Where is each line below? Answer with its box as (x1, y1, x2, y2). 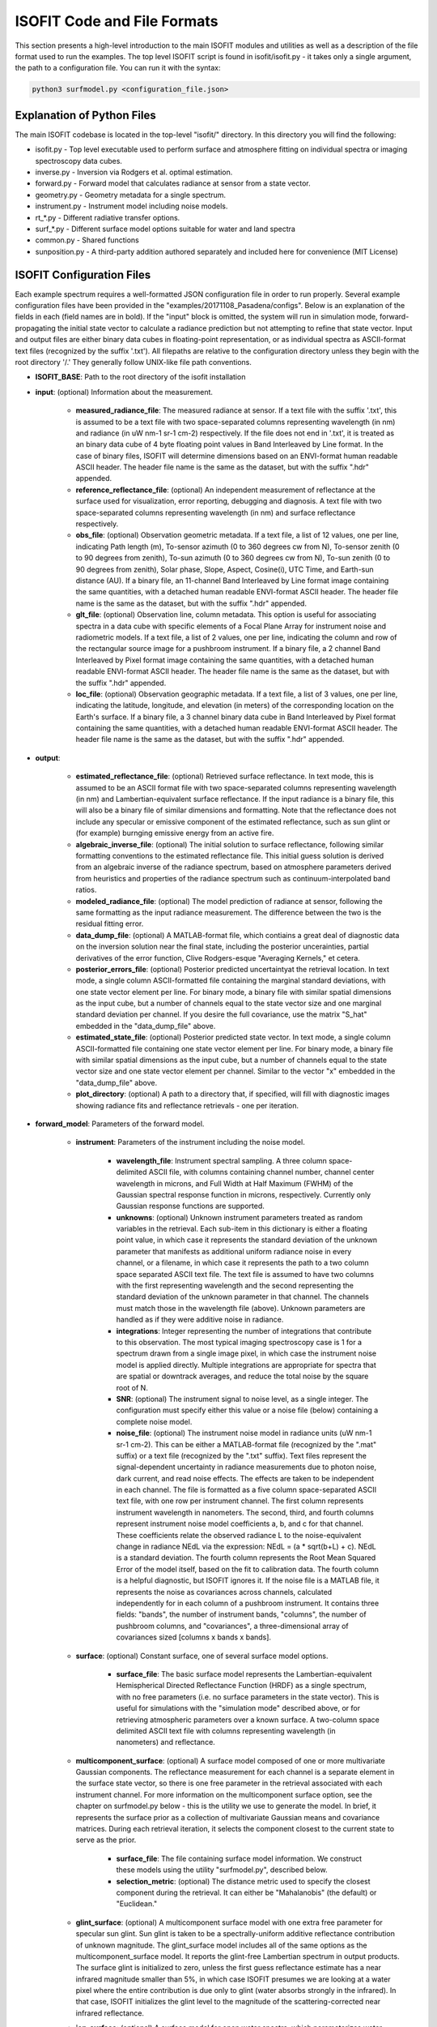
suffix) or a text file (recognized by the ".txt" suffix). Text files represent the (116, 1451, 367, 1460)
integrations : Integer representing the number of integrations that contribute (116, 1326, 372, 1335)
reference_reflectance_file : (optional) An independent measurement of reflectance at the (75, 485, 375, 495)
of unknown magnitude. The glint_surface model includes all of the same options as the (75, 1940, 367, 1950)
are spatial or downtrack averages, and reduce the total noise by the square (116, 1371, 369, 1382)
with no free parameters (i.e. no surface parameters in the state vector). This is (116, 1691, 380, 1702)
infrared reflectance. (75, 2008, 145, 2018)
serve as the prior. (75, 1835, 137, 1845)
